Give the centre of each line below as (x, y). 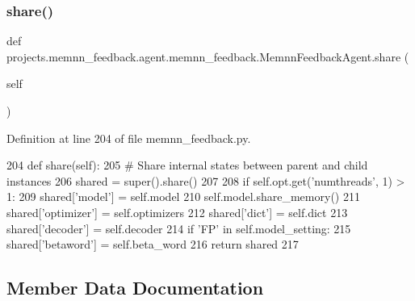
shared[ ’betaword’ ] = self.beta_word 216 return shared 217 (153, 244)
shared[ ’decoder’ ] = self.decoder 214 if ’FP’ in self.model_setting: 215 (179, 228)
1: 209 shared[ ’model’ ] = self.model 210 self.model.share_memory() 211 (183, 196)
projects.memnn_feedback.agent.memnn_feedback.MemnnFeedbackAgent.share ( (208, 56)
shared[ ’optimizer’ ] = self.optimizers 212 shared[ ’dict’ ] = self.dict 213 (177, 212)
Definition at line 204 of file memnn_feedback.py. (129, 138)
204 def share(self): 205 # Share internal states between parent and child (187, 165)
